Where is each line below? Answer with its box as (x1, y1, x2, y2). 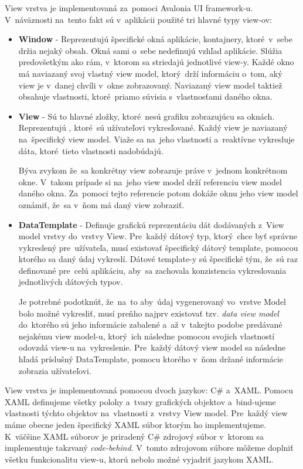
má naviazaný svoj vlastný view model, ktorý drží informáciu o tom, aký (18, 67, 282, 79)
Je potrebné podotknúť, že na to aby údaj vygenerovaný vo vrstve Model (18, 295, 287, 308)
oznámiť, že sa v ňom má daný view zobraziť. (18, 198, 185, 210)
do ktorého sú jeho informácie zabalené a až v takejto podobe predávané (18, 318, 282, 331)
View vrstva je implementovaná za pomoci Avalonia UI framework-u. (5, 2, 253, 13)
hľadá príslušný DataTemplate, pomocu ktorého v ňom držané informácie (18, 353, 284, 365)
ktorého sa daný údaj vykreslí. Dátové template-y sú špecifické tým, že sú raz (18, 253, 298, 265)
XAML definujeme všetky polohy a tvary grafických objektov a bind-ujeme (5, 395, 276, 407)
